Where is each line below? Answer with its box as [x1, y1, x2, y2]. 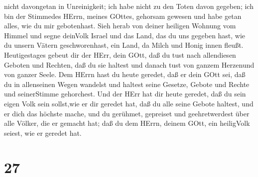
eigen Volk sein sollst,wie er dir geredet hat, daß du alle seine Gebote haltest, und [4, 98, 254, 108]
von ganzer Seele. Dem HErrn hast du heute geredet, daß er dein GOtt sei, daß [4, 69, 246, 80]
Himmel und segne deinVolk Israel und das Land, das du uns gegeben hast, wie [4, 30, 246, 40]
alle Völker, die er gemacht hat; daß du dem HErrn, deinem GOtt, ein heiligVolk [4, 118, 250, 128]
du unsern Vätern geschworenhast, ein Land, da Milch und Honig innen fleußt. [4, 40, 244, 50]
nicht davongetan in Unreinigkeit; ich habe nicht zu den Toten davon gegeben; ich [4, 1, 254, 11]
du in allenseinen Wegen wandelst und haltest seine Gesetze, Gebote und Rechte [4, 79, 250, 89]
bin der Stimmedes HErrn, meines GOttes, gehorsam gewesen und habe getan [4, 10, 242, 21]
